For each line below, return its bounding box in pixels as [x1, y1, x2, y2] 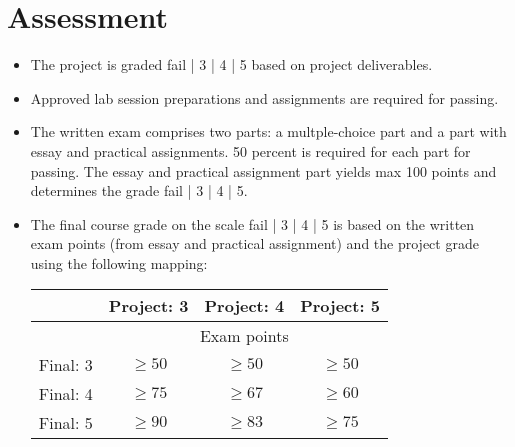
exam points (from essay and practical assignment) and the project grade [30, 233, 479, 254]
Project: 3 [108, 294, 189, 318]
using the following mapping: [30, 252, 208, 273]
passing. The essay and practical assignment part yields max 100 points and [30, 160, 497, 181]
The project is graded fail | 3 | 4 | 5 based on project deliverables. [30, 54, 433, 75]
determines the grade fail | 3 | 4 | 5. [30, 180, 248, 201]
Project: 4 [204, 294, 285, 318]
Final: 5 [38, 411, 93, 435]
